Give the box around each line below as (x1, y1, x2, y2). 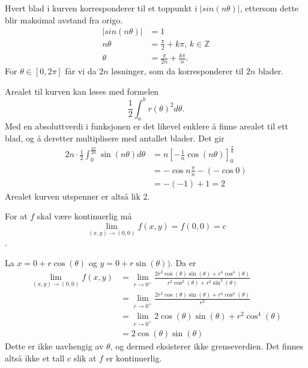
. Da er (170, 256, 196, 269)
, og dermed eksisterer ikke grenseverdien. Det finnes (110, 340, 304, 352)
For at (5, 210, 28, 222)
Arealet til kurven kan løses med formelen (5, 85, 159, 97)
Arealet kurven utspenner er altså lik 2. (5, 189, 150, 202)
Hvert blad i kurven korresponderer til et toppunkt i (5, 2, 198, 14)
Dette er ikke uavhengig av (5, 340, 104, 352)
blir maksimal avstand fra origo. (5, 13, 123, 26)
